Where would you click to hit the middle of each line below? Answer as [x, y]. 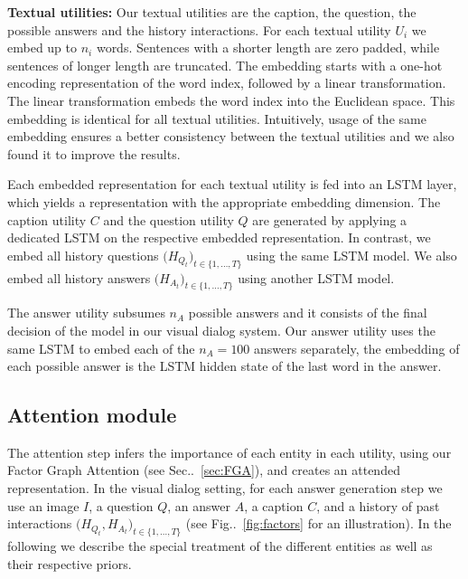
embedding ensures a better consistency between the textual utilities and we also [231, 136]
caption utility [47, 219]
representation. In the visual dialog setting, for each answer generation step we [225, 488]
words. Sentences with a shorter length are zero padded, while [268, 47]
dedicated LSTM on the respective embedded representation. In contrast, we [219, 237]
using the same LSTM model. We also [351, 255]
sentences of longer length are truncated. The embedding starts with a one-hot [225, 65]
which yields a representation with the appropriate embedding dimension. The [224, 201]
